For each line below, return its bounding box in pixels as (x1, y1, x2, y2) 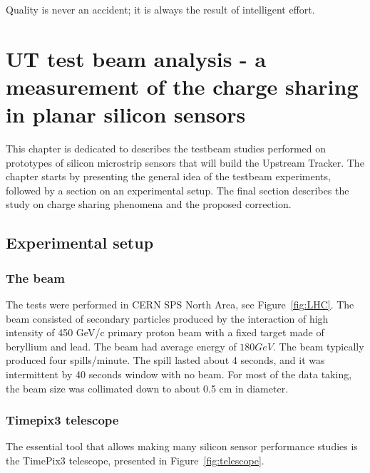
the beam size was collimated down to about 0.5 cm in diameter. (6, 380, 289, 395)
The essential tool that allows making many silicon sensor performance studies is (6, 439, 358, 454)
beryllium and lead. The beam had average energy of (6, 338, 237, 353)
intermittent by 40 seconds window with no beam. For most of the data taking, (6, 367, 352, 382)
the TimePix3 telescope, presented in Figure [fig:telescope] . (6, 453, 264, 468)
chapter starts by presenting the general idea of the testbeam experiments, (6, 169, 331, 184)
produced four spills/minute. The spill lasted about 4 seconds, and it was (6, 353, 325, 368)
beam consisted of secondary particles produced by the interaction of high (6, 311, 329, 326)
